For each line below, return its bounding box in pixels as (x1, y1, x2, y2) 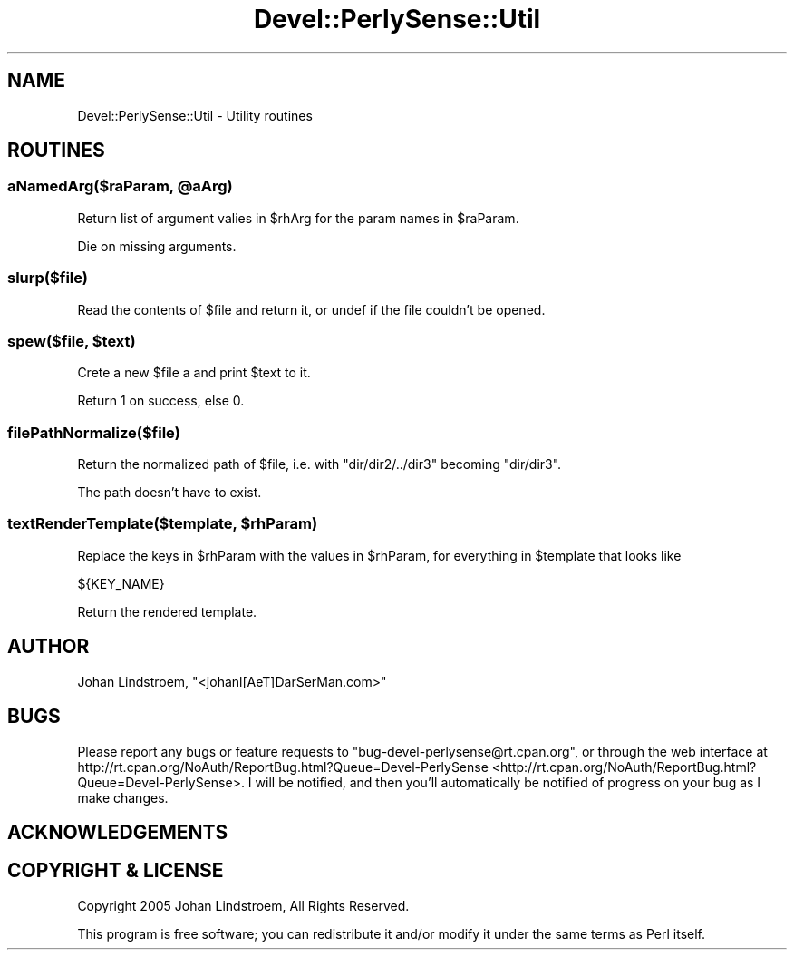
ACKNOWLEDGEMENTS (7, 820, 228, 844)
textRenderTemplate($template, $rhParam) (7, 514, 318, 533)
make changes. (77, 789, 169, 806)
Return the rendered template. (77, 603, 257, 620)
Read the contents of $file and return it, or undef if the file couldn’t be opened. (77, 301, 546, 317)
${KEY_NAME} (77, 575, 165, 591)
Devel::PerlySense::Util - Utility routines (77, 107, 313, 123)
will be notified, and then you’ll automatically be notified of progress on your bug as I (255, 774, 761, 790)
